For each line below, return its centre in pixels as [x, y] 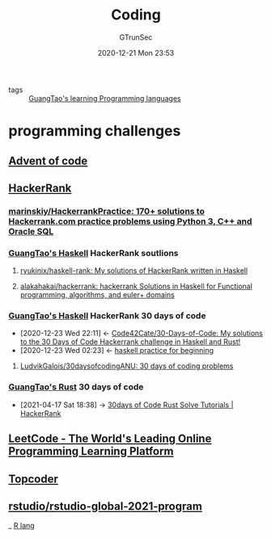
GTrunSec [136, 37]
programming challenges [95, 131]
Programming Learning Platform [91, 451]
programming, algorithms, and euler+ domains [97, 295]
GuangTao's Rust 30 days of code [76, 387]
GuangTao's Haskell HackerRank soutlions [94, 253]
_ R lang [21, 526]
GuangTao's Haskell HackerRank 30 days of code [107, 316]
